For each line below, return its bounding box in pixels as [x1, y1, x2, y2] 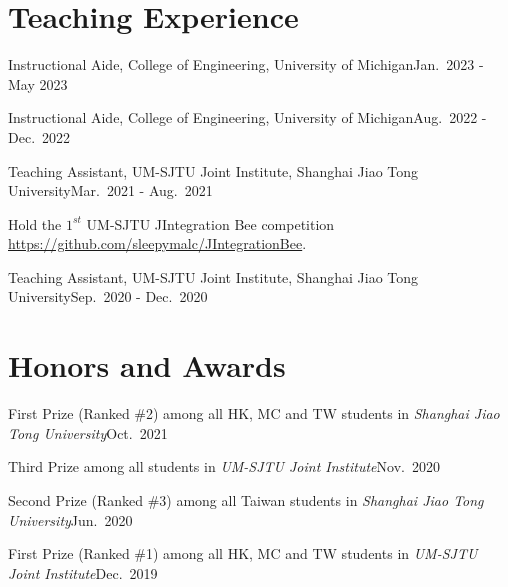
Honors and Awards [8, 345, 286, 386]
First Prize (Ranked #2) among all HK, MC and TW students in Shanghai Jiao [8, 403, 500, 424]
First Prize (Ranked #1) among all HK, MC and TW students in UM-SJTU [8, 543, 478, 564]
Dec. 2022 [8, 126, 71, 147]
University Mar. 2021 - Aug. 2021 [8, 180, 213, 201]
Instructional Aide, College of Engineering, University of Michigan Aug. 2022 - [8, 107, 487, 128]
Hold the [8, 213, 62, 234]
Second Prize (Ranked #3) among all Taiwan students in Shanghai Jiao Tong [8, 489, 484, 510]
